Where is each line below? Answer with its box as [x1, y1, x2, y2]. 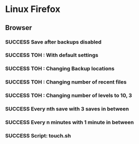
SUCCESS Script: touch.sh [5, 132, 71, 139]
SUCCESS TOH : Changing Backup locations [5, 65, 115, 72]
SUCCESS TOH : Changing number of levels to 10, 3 [5, 92, 132, 99]
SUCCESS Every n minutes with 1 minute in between [5, 119, 134, 126]
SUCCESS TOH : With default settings [5, 51, 98, 58]
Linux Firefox [5, 3, 60, 15]
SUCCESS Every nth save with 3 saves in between [5, 105, 129, 112]
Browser [5, 23, 32, 32]
